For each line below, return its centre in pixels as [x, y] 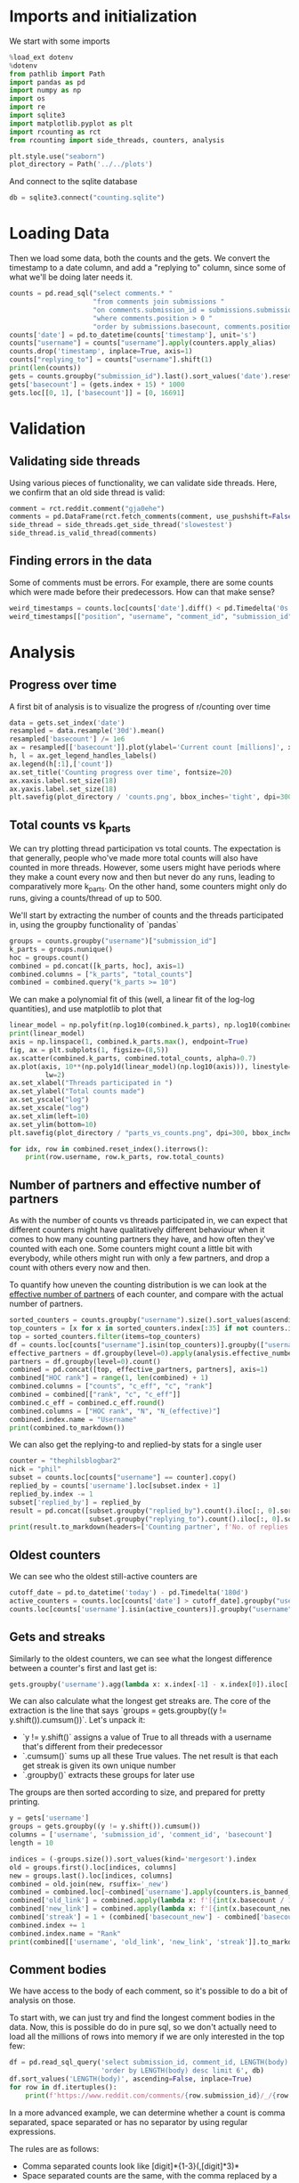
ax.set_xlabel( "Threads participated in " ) [91, 1083]
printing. [24, 1802]
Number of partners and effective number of [135, 1185]
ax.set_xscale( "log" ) [49, 1108]
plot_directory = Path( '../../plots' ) [81, 165]
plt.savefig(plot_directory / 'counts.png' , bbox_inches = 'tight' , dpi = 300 [151, 797]
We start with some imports [60, 41]
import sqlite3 [37, 116]
